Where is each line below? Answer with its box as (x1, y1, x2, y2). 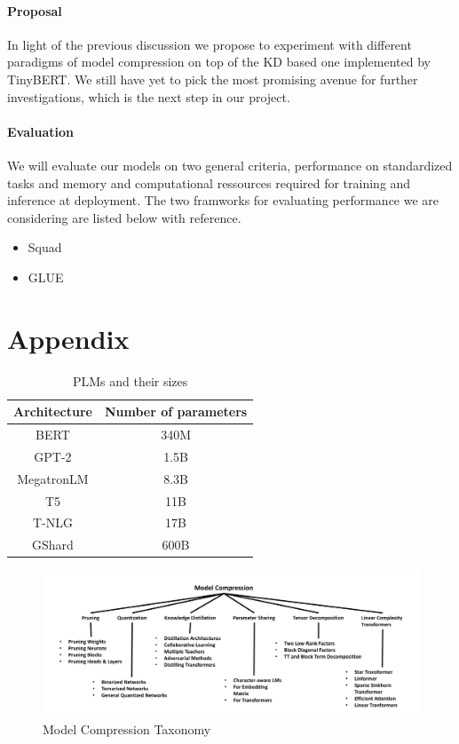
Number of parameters (104, 402, 248, 421)
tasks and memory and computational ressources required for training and (7, 173, 411, 192)
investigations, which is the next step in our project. (7, 87, 290, 106)
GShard (32, 535, 74, 554)
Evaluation (7, 122, 74, 140)
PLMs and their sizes (72, 371, 188, 390)
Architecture (13, 402, 92, 421)
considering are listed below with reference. (7, 208, 241, 226)
